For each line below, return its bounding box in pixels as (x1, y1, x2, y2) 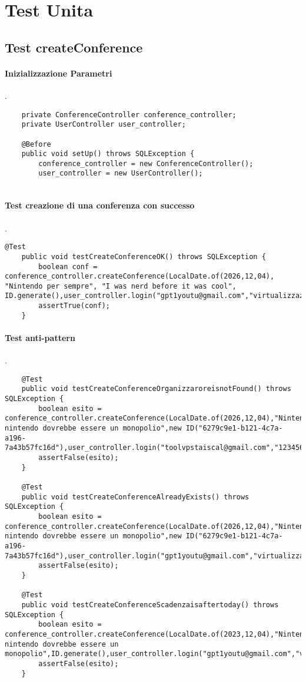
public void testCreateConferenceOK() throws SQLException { (21, 252, 266, 261)
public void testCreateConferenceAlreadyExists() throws (21, 492, 250, 501)
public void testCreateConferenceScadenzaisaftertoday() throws (21, 600, 279, 609)
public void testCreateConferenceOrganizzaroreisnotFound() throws (21, 385, 291, 393)
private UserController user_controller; (21, 120, 186, 129)
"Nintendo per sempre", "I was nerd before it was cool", (5, 282, 237, 290)
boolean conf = (38, 262, 98, 271)
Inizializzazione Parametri (5, 67, 112, 79)
